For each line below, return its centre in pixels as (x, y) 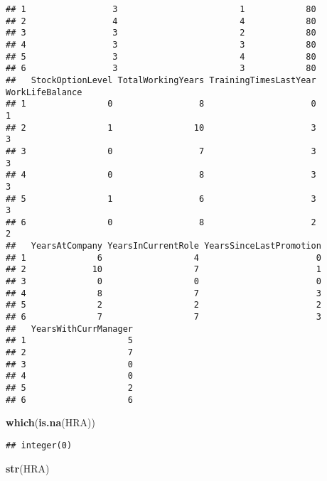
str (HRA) (28, 468)
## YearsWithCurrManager (69, 329)
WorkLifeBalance (44, 92)
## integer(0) (39, 445)
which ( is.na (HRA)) (50, 422)
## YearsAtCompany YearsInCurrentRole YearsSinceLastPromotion (163, 246)
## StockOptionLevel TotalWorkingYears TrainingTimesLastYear (161, 80)
